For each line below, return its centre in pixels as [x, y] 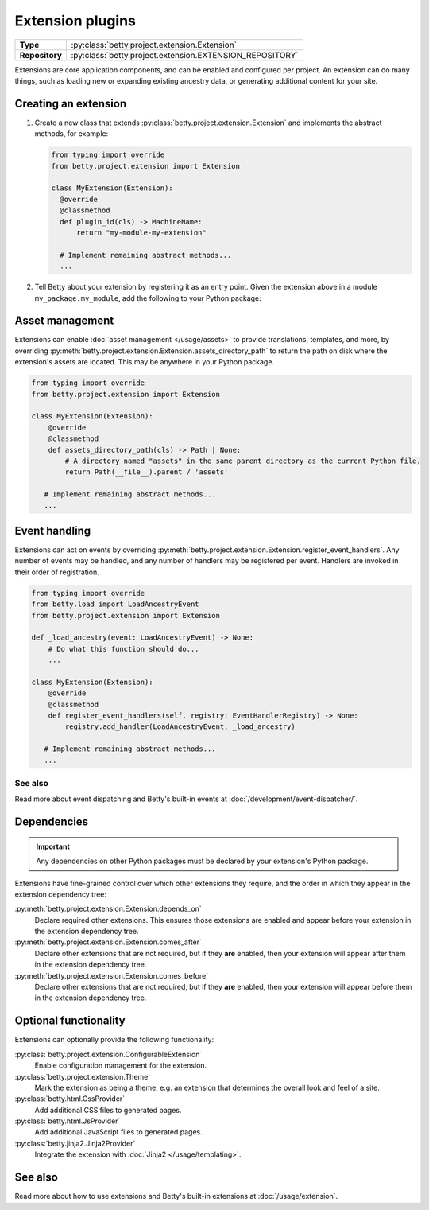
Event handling [53, 530]
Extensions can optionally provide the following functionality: [114, 1040]
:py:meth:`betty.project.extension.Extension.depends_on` [108, 909]
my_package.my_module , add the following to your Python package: [148, 298]
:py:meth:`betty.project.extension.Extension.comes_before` [112, 975]
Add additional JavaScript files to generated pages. [118, 1132]
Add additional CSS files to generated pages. [108, 1110]
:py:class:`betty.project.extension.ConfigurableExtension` [108, 1054]
